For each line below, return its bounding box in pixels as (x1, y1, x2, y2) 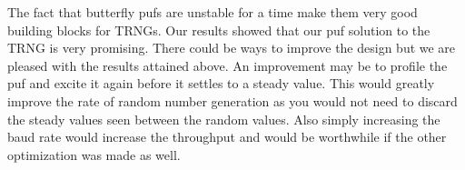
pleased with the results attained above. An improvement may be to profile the (7, 55, 448, 75)
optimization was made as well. (7, 145, 181, 164)
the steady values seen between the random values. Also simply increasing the (7, 109, 440, 128)
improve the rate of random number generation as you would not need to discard (7, 91, 458, 110)
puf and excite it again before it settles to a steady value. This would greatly (7, 74, 435, 93)
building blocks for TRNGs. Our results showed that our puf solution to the (7, 20, 430, 39)
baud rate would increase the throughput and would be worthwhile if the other (7, 127, 447, 146)
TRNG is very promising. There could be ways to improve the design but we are (7, 38, 456, 57)
